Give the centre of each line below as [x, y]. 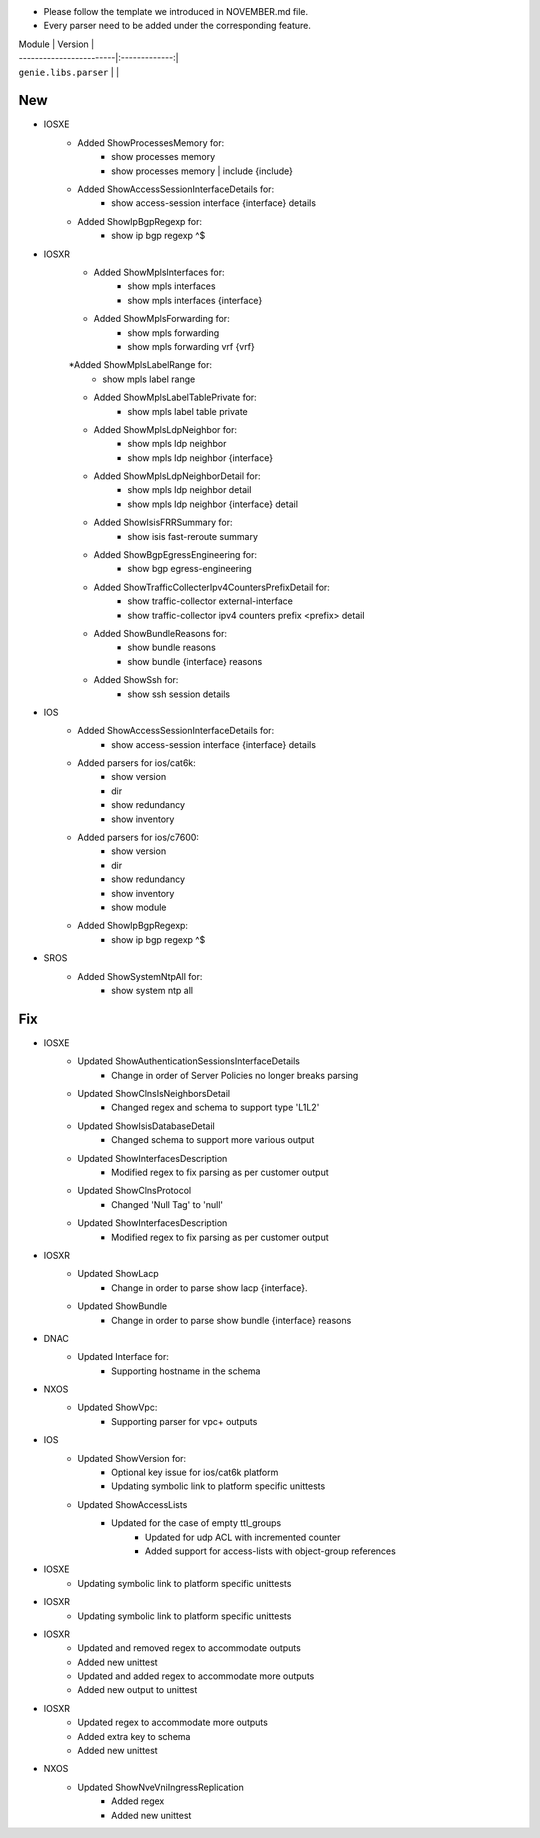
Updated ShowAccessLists [132, 1504]
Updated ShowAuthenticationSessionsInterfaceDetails [188, 1061]
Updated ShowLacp [118, 1274]
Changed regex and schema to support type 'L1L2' [215, 1107]
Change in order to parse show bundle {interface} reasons [231, 1320]
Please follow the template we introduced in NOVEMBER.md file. [176, 11]
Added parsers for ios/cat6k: [137, 763]
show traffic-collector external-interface [210, 601]
